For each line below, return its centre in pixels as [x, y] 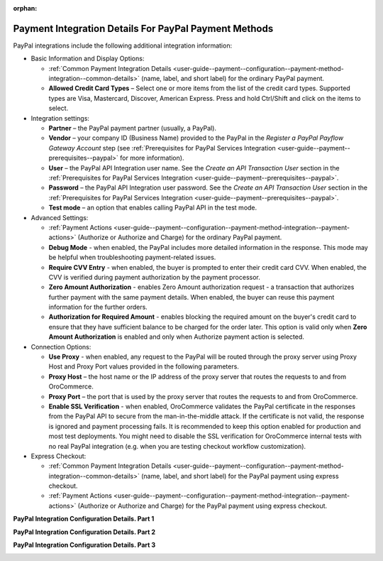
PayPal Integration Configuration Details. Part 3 [84, 545]
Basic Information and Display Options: [88, 59]
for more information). [152, 158]
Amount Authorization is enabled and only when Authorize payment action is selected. [177, 337]
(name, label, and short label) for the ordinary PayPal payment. [233, 79]
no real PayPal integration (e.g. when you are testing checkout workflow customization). [177, 446]
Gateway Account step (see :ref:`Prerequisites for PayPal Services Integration [162, 148]
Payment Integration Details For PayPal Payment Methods [143, 28]
